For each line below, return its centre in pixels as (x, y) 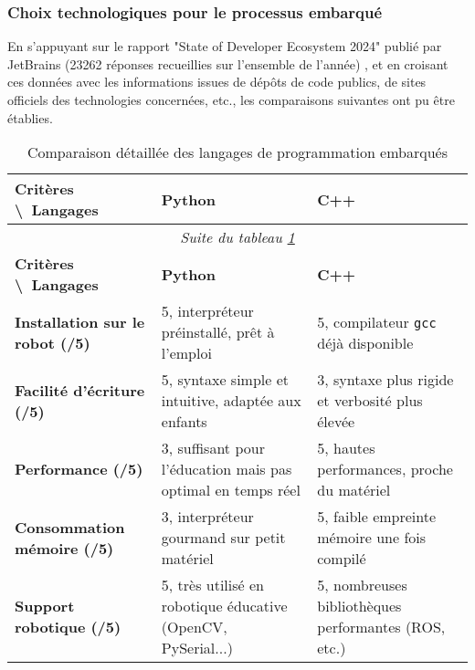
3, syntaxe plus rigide (385, 380)
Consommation (70, 527)
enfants (184, 422)
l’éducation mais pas (227, 469)
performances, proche (385, 469)
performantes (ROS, (381, 627)
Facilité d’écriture (80, 390)
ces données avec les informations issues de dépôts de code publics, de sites (217, 82)
